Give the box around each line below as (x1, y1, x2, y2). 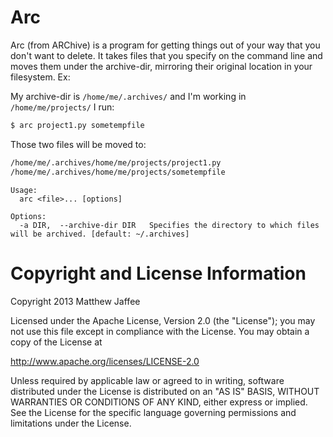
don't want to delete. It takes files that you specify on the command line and (10, 49, 323, 61)
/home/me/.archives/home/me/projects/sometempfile (10, 167, 226, 177)
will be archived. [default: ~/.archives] (10, 229, 190, 239)
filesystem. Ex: (10, 71, 71, 83)
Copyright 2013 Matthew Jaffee (10, 295, 141, 307)
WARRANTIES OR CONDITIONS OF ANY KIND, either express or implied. (10, 396, 308, 408)
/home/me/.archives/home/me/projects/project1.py (10, 157, 222, 168)
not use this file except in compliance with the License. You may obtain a (10, 325, 310, 337)
